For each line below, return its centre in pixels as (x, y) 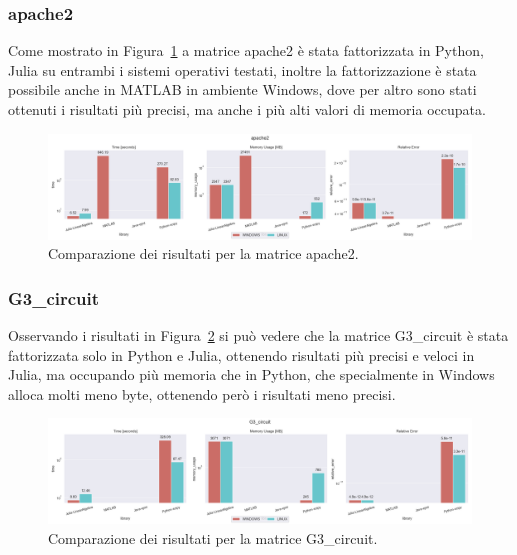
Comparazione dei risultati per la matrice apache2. (203, 253)
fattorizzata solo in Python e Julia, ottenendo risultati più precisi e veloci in (241, 354)
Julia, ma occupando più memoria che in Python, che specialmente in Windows (251, 374)
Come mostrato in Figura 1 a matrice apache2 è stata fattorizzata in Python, (246, 50)
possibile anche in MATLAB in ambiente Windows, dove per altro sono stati (242, 89)
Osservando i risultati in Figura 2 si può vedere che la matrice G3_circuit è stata (258, 335)
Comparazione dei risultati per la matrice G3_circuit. (213, 537)
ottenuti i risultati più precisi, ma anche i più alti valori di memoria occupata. (247, 109)
